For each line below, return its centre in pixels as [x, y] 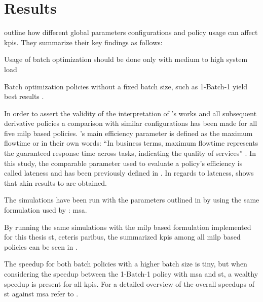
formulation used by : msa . [46, 210]
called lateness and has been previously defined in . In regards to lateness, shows [129, 173]
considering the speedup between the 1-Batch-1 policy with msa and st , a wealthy [131, 274]
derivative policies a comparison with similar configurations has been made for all [131, 123]
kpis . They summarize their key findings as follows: [83, 42]
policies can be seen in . [41, 246]
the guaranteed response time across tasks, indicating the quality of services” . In [130, 153]
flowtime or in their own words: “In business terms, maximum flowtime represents [131, 143]
